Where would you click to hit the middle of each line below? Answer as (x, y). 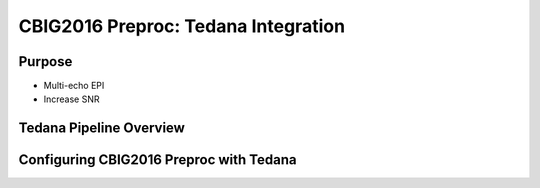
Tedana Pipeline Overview (101, 128)
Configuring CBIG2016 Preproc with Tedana (157, 160)
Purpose (45, 61)
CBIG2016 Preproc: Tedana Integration (181, 26)
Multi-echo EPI (74, 86)
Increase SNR (71, 99)
